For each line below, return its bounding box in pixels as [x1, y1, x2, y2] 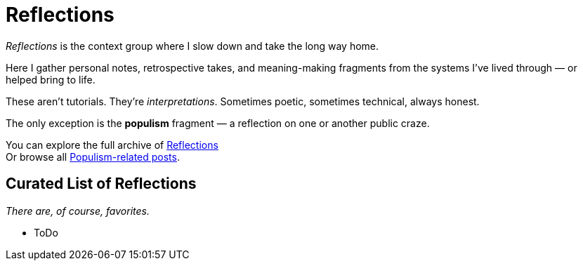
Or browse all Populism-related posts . [6, 150, 180, 163]
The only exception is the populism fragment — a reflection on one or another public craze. [6, 117, 430, 129]
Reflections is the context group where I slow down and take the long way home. [6, 39, 379, 52]
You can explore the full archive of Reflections [6, 138, 218, 151]
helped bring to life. [6, 73, 96, 86]
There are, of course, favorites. [6, 204, 150, 217]
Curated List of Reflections [6, 175, 197, 193]
